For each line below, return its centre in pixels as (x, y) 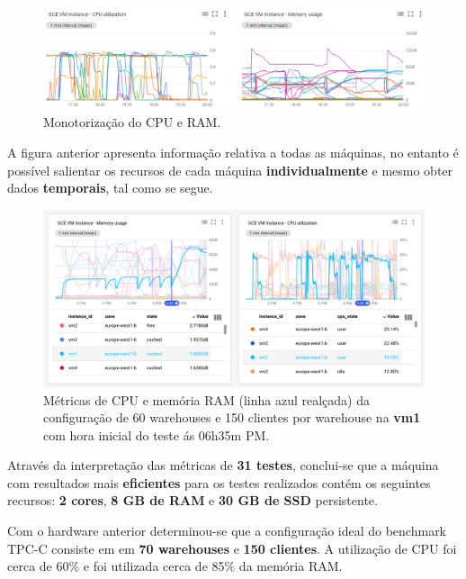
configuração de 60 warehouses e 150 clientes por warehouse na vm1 (232, 417)
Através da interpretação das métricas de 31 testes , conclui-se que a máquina (223, 465)
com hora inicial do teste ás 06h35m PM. (157, 434)
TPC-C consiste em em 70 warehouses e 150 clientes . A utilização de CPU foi (232, 548)
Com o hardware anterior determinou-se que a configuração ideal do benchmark (227, 531)
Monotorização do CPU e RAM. (132, 122)
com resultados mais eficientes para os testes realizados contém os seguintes (219, 482)
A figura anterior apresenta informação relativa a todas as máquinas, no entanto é (233, 153)
